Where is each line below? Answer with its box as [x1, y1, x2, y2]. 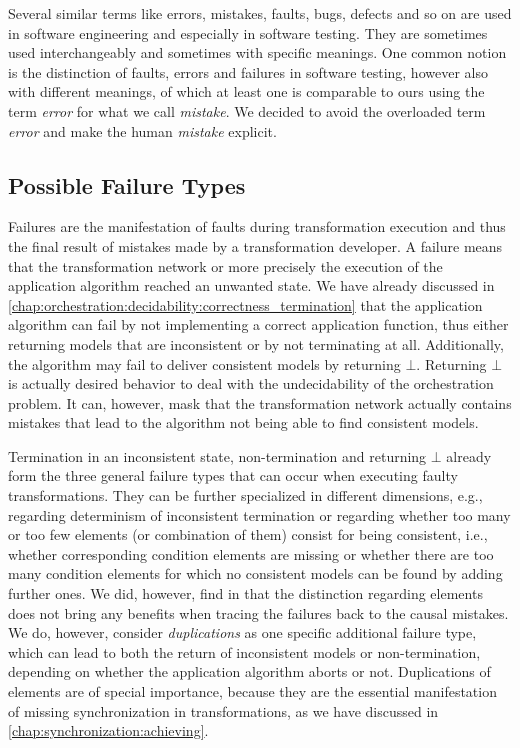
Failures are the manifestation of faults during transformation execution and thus [8, 216, 506, 237]
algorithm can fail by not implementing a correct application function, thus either [8, 314, 509, 335]
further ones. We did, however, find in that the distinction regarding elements [8, 583, 483, 604]
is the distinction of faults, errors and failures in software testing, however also [8, 61, 488, 82]
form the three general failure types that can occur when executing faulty [8, 465, 458, 486]
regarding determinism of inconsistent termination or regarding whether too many [8, 504, 511, 525]
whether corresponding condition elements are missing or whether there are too [8, 543, 494, 564]
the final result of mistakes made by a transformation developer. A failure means [8, 235, 503, 256]
